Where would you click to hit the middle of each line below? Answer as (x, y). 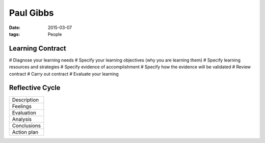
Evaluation (24, 113)
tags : (14, 34)
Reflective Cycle (35, 88)
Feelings (22, 106)
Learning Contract (38, 48)
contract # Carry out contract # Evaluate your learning (64, 74)
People (55, 34)
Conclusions (26, 125)
